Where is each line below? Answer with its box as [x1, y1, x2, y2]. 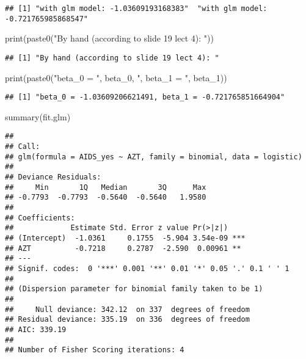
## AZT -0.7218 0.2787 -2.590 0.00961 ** [5, 244, 241, 253]
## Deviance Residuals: [5, 173, 101, 182]
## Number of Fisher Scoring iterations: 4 [5, 346, 184, 355]
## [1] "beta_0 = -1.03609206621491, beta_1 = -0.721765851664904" [5, 93, 285, 102]
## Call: [5, 142, 40, 151]
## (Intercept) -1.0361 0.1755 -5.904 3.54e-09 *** [5, 233, 246, 242]
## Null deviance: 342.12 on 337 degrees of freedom [5, 305, 250, 314]
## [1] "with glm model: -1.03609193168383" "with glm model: [5, 4, 268, 13]
